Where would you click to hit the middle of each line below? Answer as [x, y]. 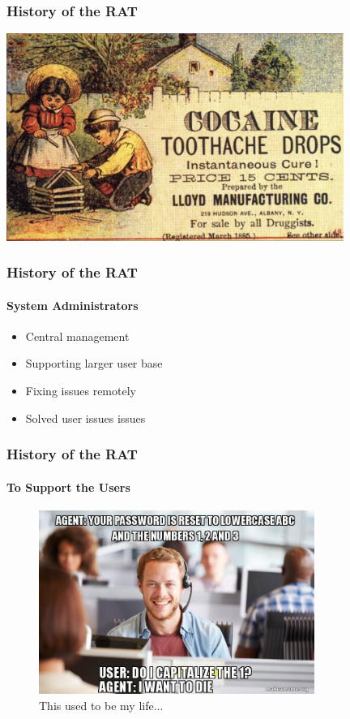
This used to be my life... [101, 706]
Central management [77, 336]
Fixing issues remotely [81, 390]
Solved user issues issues [85, 418]
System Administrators [73, 305]
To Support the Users [68, 487]
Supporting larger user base [94, 363]
